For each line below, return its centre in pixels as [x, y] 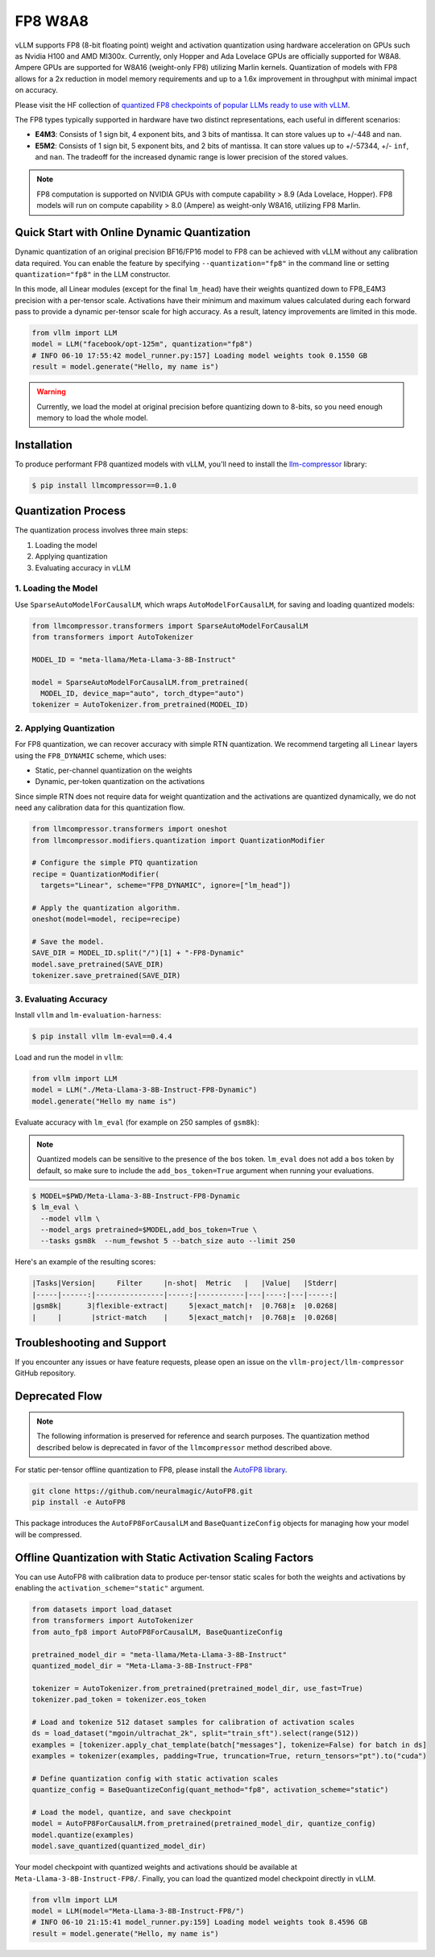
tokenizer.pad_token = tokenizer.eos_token [119, 1700]
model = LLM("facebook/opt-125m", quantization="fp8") [142, 344]
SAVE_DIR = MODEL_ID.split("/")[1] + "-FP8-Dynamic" [138, 953]
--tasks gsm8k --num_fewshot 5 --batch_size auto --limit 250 [168, 1241]
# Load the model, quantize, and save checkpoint [132, 1812]
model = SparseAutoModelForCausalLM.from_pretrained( [140, 682]
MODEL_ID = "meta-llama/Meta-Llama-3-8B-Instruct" [134, 659]
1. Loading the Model [56, 588]
